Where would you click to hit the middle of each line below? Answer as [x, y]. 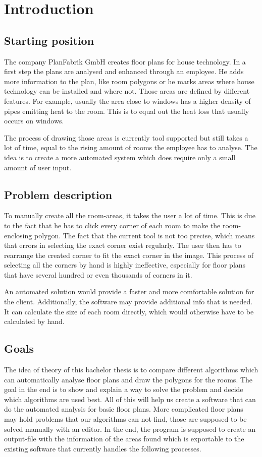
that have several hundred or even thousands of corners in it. [98, 274]
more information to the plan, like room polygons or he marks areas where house [129, 81]
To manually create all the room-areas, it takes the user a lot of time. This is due [130, 215]
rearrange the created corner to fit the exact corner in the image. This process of [129, 255]
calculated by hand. [34, 321]
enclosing [18, 235]
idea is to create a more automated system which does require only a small [120, 157]
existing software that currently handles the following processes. [103, 448]
